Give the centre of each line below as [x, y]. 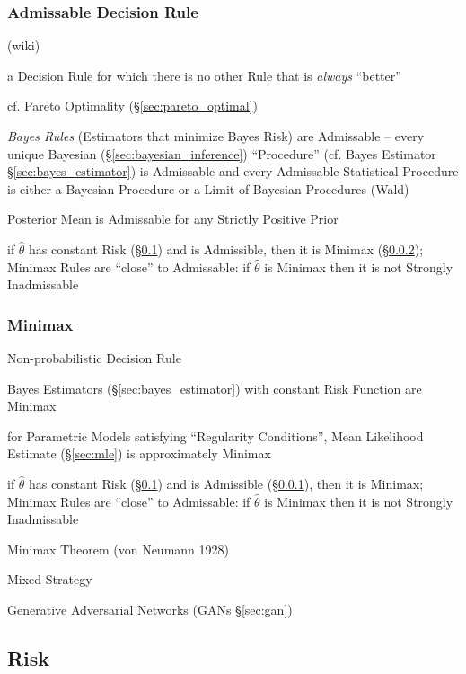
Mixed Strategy [50, 579]
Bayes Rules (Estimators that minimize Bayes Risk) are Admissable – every [216, 136]
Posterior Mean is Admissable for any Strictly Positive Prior [173, 219]
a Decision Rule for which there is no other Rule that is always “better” [204, 75]
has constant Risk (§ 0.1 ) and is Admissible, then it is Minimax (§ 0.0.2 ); [226, 248]
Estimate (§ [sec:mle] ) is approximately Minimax [139, 453]
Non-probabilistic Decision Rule [94, 357]
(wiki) [24, 45]
